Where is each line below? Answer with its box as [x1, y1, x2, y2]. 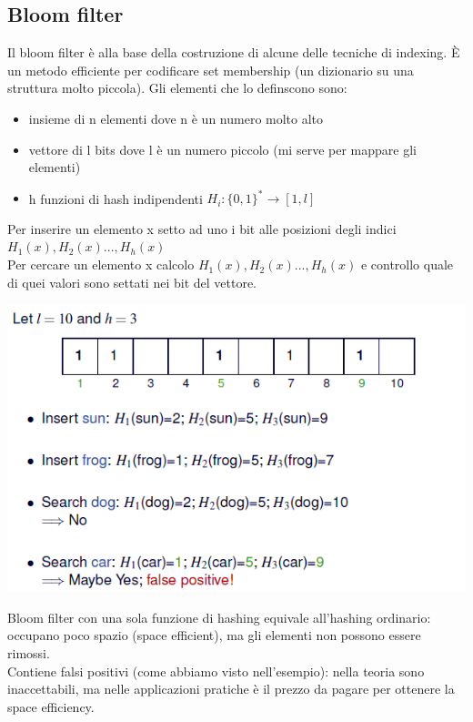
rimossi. [7, 644, 50, 663]
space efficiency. [7, 697, 95, 716]
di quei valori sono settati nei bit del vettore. [7, 272, 257, 291]
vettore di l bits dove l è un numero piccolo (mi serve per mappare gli [28, 139, 417, 158]
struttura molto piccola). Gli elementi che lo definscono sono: [7, 78, 347, 97]
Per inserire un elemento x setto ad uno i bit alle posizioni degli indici [7, 219, 397, 238]
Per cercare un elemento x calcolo [7, 255, 195, 274]
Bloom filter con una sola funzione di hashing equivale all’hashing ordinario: [7, 607, 431, 626]
